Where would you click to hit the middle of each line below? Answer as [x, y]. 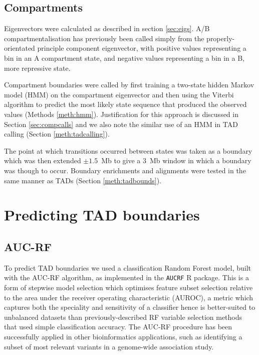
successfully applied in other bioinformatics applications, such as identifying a [123, 336]
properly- [221, 38]
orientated [20, 48]
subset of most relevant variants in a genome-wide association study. [109, 346]
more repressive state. [37, 68]
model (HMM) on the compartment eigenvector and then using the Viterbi [119, 94]
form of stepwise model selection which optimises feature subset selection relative [128, 287]
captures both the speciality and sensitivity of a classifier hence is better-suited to [130, 307]
